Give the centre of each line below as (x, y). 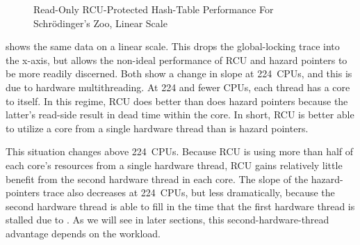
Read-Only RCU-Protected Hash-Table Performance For (154, 9)
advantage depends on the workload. (83, 233)
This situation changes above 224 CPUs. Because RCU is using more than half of (180, 151)
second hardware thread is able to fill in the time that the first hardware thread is (180, 206)
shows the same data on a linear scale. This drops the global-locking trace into (173, 46)
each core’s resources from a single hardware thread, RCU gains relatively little (174, 165)
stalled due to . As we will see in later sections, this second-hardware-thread (167, 220)
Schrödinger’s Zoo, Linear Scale (100, 23)
